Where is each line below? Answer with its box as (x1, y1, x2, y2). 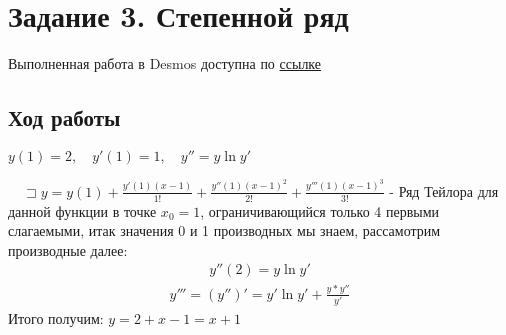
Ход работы (8, 102, 121, 133)
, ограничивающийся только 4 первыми (200, 200, 440, 221)
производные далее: (8, 239, 128, 260)
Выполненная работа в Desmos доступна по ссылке (8, 53, 322, 74)
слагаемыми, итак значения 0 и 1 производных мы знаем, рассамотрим (8, 220, 441, 241)
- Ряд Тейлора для (389, 180, 499, 201)
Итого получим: (8, 308, 104, 329)
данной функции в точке (8, 200, 157, 221)
